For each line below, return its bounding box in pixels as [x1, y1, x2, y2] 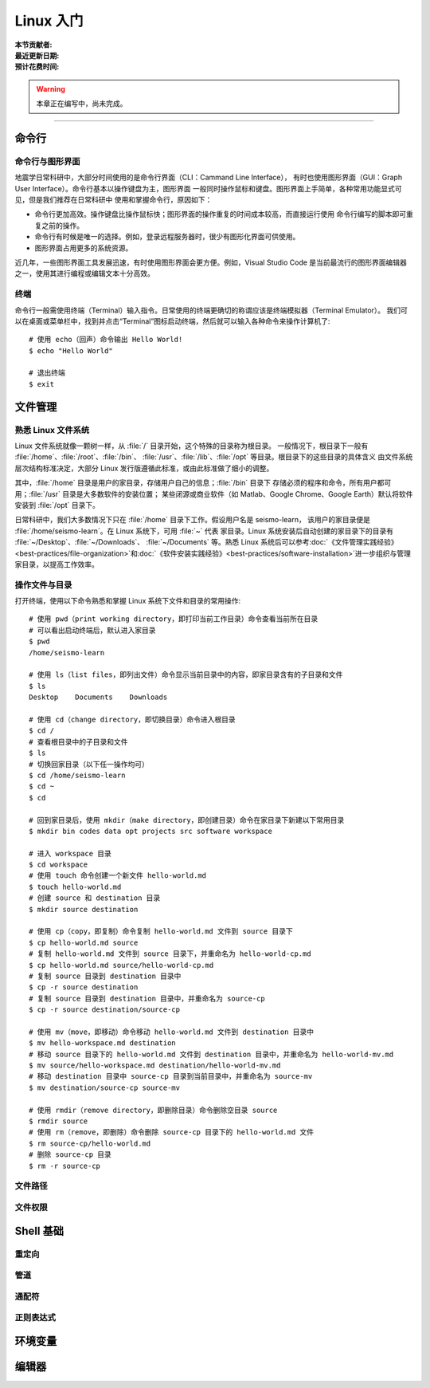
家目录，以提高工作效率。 [14, 559, 99, 569]
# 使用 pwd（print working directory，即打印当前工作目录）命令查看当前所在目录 [29, 615, 319, 623]
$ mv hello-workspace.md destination [29, 1039, 177, 1048]
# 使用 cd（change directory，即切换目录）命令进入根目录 [29, 714, 236, 724]
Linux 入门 [14, 12, 84, 29]
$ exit [29, 379, 55, 388]
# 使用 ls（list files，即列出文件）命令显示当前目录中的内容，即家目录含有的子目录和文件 [29, 670, 343, 679]
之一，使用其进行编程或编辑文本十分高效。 [14, 269, 154, 278]
